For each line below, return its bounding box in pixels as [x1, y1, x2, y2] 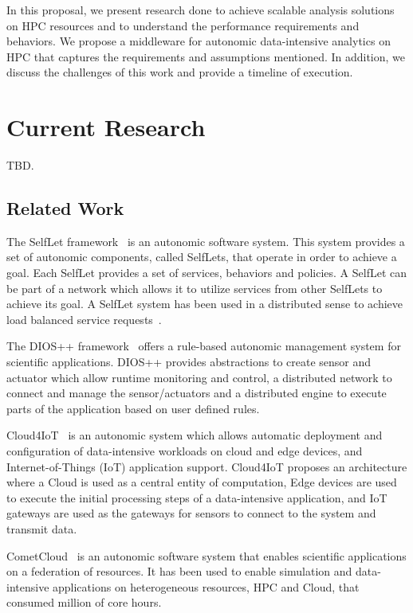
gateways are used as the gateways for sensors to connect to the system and [6, 505, 376, 521]
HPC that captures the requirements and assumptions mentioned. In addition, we [6, 48, 406, 64]
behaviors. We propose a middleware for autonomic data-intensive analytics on [6, 33, 391, 49]
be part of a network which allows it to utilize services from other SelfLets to [6, 279, 383, 296]
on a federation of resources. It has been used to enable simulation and [6, 563, 352, 580]
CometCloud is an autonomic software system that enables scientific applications [6, 547, 407, 564]
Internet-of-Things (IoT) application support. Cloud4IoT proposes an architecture [6, 458, 407, 474]
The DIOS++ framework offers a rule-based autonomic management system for [6, 338, 401, 354]
